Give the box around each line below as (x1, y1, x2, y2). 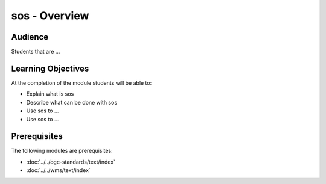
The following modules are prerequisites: (11, 147, 113, 155)
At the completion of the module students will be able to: (11, 79, 152, 87)
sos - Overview (11, 9, 89, 22)
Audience (11, 32, 49, 42)
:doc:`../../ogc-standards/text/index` (26, 158, 116, 165)
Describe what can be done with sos (26, 99, 118, 106)
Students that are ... (11, 48, 60, 55)
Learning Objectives (11, 63, 89, 73)
